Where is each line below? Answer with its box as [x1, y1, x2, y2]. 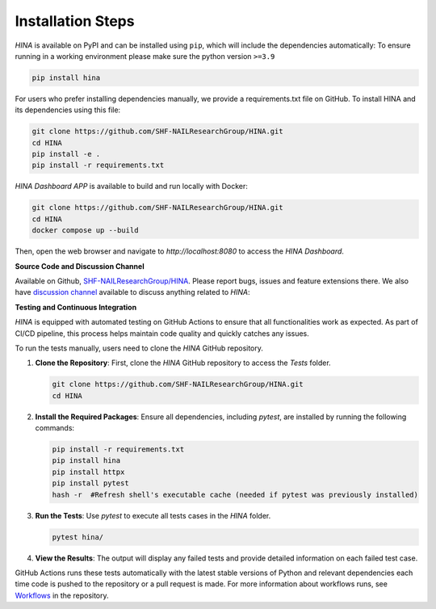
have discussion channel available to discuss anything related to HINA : [15, 288, 250, 297]
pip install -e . [31, 149, 101, 159]
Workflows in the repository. [15, 590, 109, 600]
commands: [35, 423, 75, 433]
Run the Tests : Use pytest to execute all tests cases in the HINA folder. [35, 510, 271, 520]
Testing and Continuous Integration [15, 302, 137, 312]
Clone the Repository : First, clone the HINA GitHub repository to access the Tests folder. [35, 358, 331, 367]
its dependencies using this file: [15, 105, 121, 115]
